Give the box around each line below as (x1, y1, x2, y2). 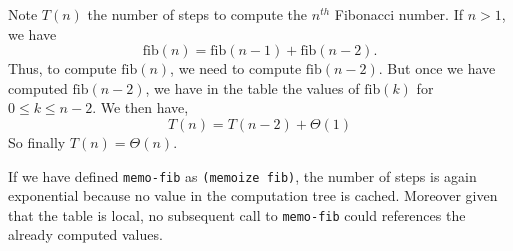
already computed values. (8, 224, 163, 245)
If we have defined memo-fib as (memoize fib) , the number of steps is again (8, 165, 477, 186)
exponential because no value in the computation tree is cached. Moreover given (8, 185, 498, 206)
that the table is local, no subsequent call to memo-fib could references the (8, 204, 466, 225)
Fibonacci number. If (334, 4, 463, 24)
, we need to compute (170, 58, 302, 79)
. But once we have (378, 58, 496, 79)
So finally (8, 131, 66, 152)
